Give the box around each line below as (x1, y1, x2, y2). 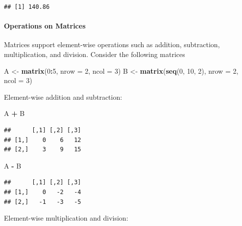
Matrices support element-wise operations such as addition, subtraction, (4, 39, 220, 50)
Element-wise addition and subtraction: (4, 91, 122, 102)
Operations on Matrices (4, 21, 86, 31)
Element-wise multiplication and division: (4, 213, 128, 223)
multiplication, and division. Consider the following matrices (4, 49, 185, 59)
